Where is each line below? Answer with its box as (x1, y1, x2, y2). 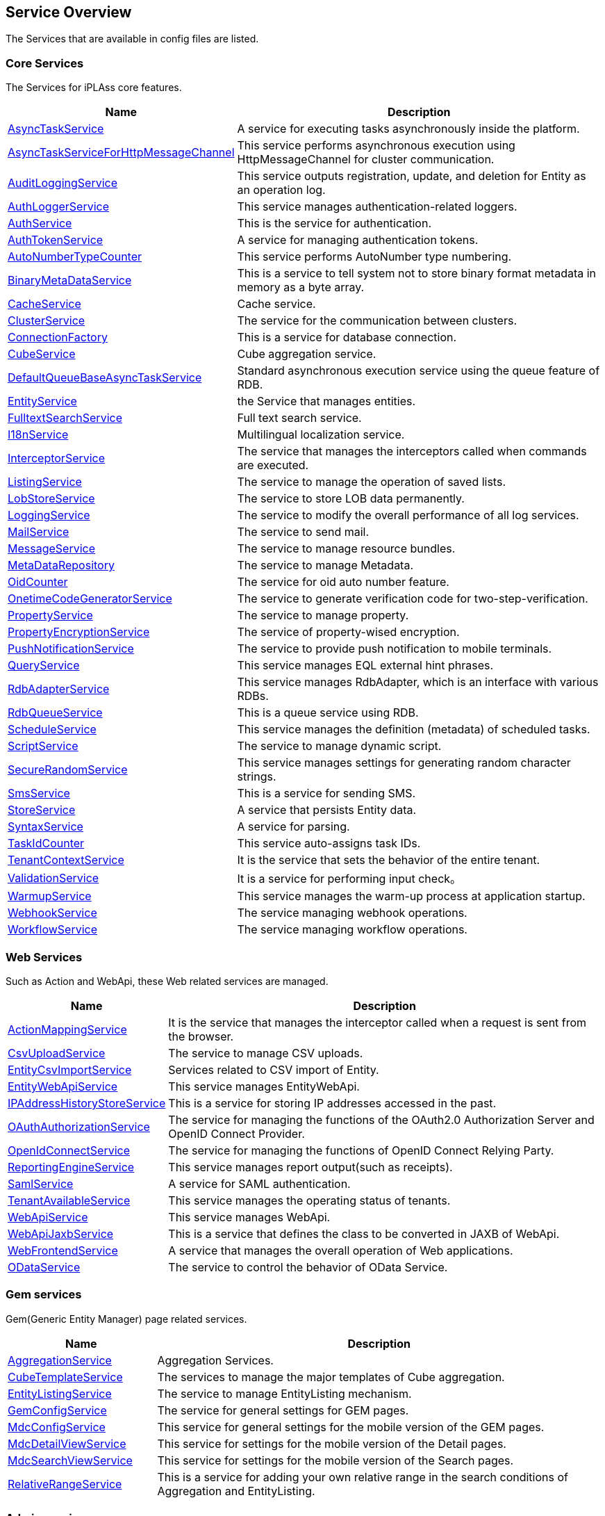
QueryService (8, 658, 80, 673)
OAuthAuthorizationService (8, 1119, 150, 1134)
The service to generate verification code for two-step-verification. (237, 592, 588, 606)
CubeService (8, 347, 76, 361)
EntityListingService (8, 1386, 112, 1401)
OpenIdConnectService (8, 1143, 130, 1157)
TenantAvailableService (8, 1193, 131, 1207)
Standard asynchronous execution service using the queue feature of (237, 364, 600, 378)
